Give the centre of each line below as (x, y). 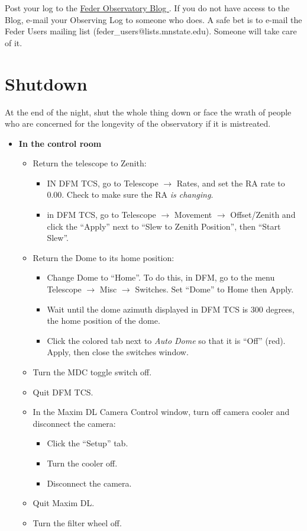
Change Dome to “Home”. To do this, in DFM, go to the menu (161, 277)
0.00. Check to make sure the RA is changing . (130, 194)
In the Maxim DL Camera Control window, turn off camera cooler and (161, 412)
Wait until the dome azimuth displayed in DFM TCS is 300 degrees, (171, 309)
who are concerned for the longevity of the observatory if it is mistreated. (138, 123)
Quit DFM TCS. (63, 392)
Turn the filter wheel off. (77, 522)
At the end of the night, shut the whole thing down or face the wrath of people (148, 112)
